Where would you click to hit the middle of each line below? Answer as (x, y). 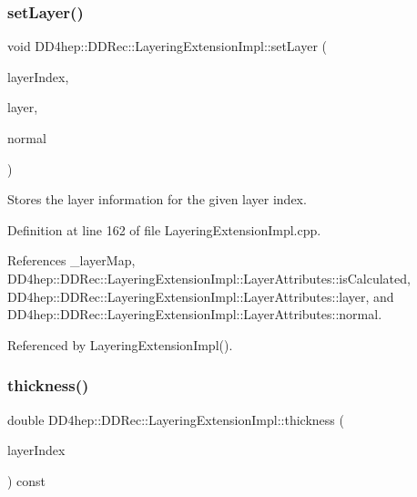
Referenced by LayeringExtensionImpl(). (120, 344)
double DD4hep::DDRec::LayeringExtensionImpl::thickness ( (176, 419)
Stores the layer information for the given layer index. (157, 199)
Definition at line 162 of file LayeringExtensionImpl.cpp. (164, 229)
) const (27, 480)
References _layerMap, (71, 260)
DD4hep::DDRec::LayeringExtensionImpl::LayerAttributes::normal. (195, 314)
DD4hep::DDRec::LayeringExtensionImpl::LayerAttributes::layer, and (201, 296)
